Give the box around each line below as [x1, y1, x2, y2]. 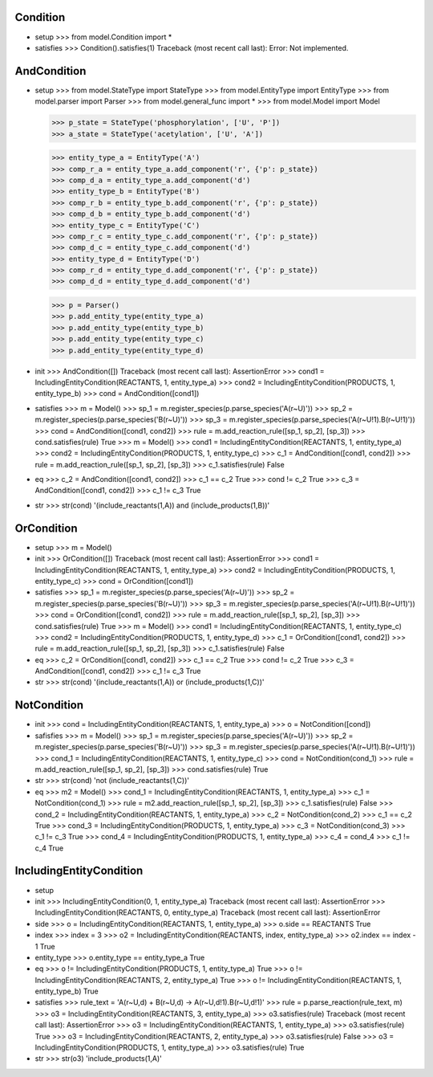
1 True [34, 941, 55, 951]
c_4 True [34, 843, 64, 853]
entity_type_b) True [34, 986, 99, 996]
